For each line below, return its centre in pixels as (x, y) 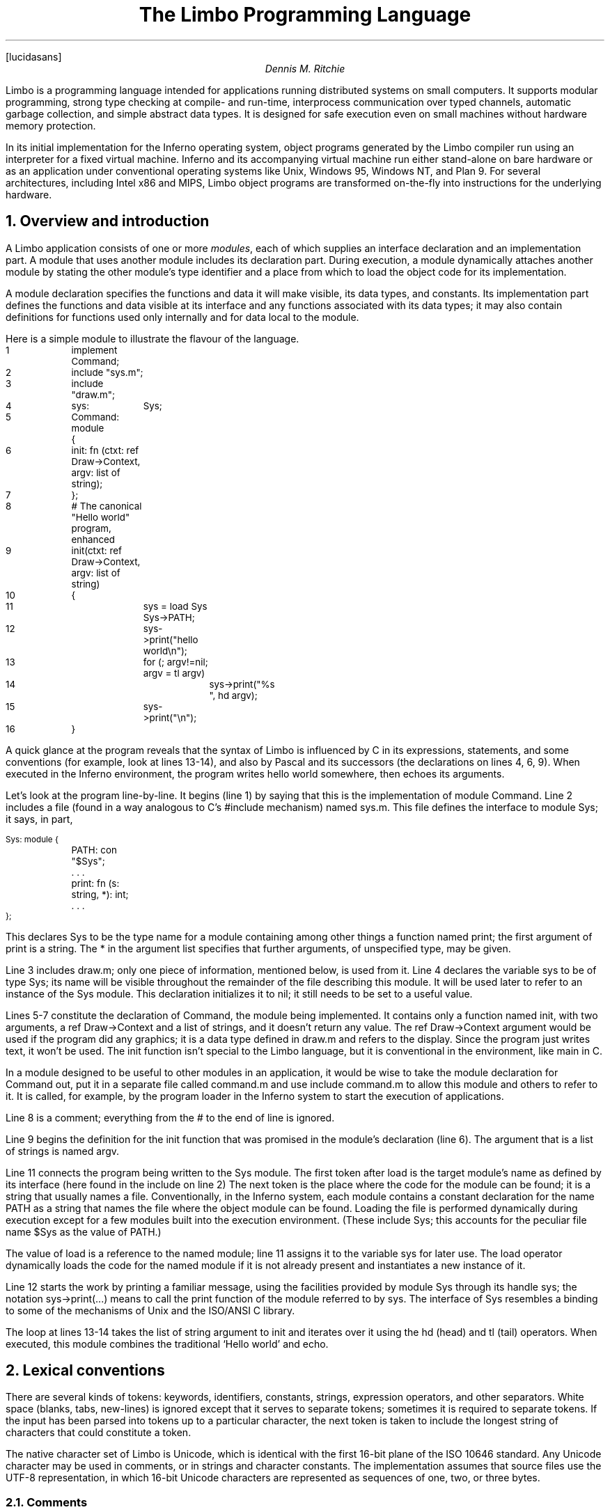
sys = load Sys (175, 606)
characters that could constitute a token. (99, 1433)
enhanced (93, 539)
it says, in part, (39, 819)
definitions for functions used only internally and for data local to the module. (182, 317)
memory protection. (51, 125)
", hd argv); (233, 695)
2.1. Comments (47, 1502)
